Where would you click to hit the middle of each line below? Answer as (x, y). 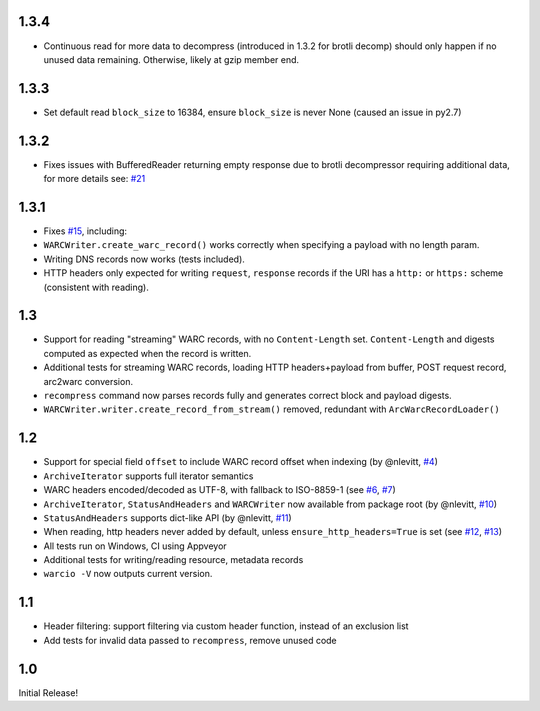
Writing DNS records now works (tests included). (144, 259)
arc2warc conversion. (88, 381)
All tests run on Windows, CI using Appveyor (135, 546)
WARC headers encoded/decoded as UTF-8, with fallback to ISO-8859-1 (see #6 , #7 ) (220, 490)
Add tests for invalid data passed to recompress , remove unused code (190, 640)
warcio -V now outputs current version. (128, 574)
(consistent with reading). (96, 287)
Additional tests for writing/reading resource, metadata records (173, 560)
